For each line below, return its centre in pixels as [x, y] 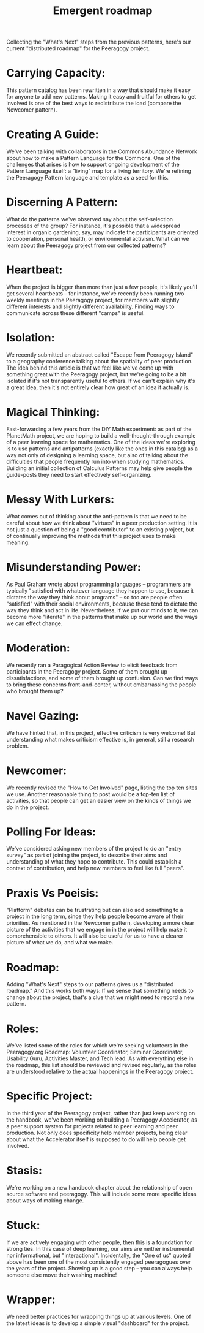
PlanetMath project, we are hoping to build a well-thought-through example [101, 435]
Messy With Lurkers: [60, 499]
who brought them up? [35, 691]
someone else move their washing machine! [62, 1275]
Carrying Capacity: [56, 73]
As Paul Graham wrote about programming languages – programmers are [99, 584]
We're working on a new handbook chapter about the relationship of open [99, 1188]
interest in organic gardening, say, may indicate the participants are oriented [102, 232]
